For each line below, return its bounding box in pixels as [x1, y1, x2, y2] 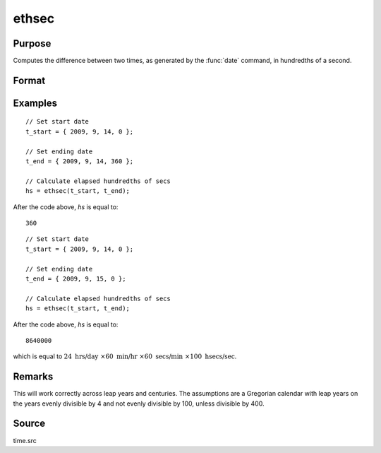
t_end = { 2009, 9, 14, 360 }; [25, 158, 134, 165]
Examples [13, 97, 58, 109]
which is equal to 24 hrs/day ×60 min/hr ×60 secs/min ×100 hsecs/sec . [13, 352, 237, 360]
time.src [13, 436, 37, 445]
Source [13, 418, 46, 430]
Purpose [13, 37, 52, 49]
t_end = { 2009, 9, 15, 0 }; [25, 274, 126, 283]
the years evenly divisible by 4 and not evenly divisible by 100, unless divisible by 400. [13, 399, 265, 408]
